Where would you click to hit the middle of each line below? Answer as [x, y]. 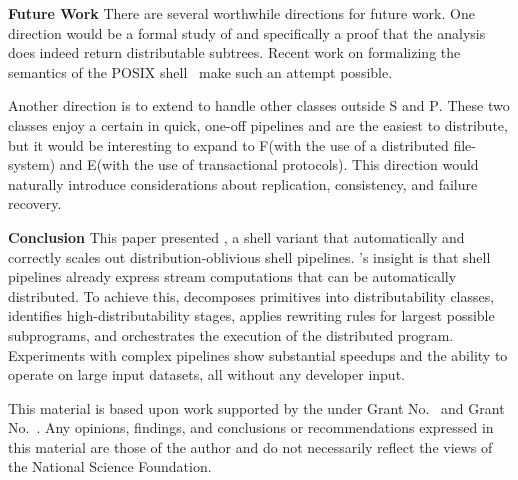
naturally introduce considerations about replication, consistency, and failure [243, 183]
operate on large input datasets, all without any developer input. [206, 374]
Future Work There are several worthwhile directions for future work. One [241, 13]
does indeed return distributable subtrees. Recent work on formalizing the [234, 52]
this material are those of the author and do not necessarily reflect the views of [250, 446]
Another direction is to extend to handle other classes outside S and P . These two [259, 105]
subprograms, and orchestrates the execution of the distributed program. [231, 334]
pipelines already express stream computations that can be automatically [232, 276]
